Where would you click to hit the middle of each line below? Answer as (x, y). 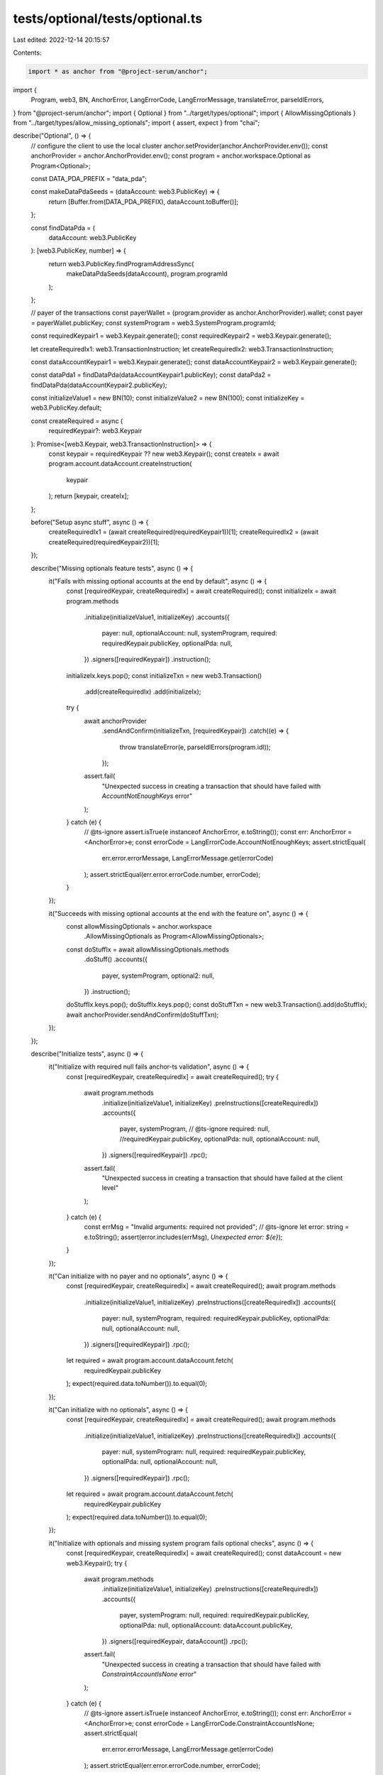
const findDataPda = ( (63, 228)
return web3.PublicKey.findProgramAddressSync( (121, 263)
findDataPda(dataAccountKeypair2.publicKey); (99, 385)
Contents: (27, 53)
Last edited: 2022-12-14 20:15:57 (61, 40)
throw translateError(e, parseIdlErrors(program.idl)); (195, 747)
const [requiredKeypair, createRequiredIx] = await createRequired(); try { (173, 1076)
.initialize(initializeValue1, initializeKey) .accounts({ (157, 617)
